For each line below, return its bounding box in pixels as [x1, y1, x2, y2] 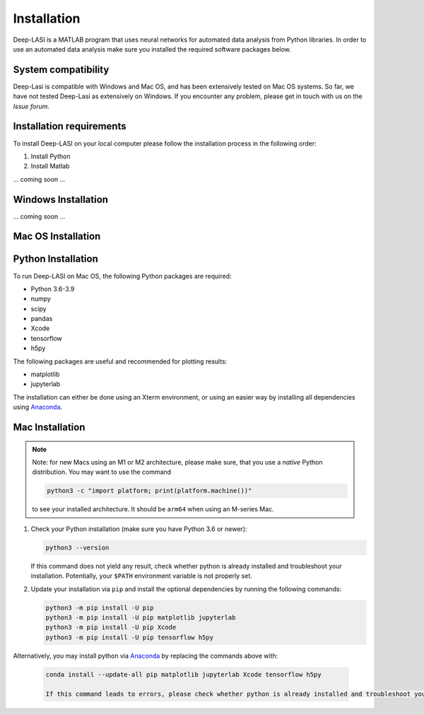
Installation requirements [13, 120, 126, 132]
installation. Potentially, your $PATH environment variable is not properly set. [30, 571, 252, 580]
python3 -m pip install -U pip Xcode [45, 623, 177, 632]
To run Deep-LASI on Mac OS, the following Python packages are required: [13, 272, 232, 280]
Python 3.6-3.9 [30, 284, 75, 293]
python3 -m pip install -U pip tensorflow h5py [45, 633, 213, 641]
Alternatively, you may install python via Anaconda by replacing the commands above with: [13, 651, 278, 660]
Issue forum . [13, 102, 49, 110]
